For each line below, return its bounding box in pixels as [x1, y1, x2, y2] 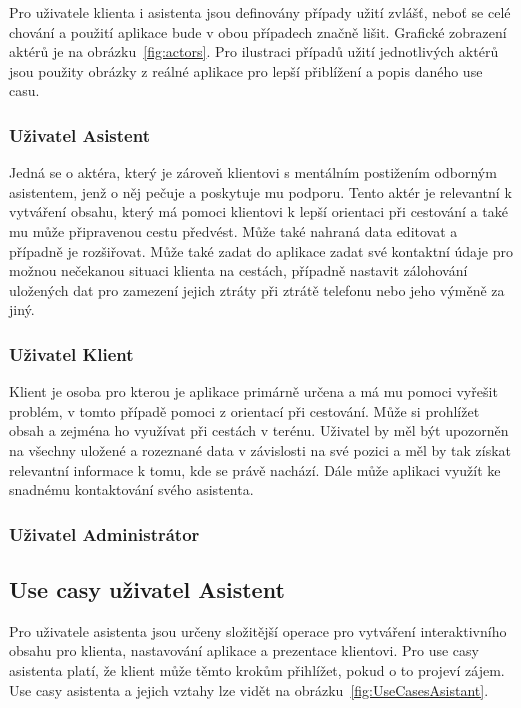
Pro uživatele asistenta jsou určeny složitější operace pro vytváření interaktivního [9, 620, 507, 641]
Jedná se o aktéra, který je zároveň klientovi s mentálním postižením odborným [9, 162, 497, 183]
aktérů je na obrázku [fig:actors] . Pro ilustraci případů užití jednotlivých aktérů [9, 41, 499, 62]
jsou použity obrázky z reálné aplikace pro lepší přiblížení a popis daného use [9, 60, 483, 81]
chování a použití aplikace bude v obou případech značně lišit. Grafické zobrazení [9, 21, 507, 42]
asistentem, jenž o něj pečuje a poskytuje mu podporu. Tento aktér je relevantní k [9, 181, 512, 202]
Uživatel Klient [9, 341, 134, 366]
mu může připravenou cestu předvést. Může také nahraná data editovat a [9, 220, 458, 241]
